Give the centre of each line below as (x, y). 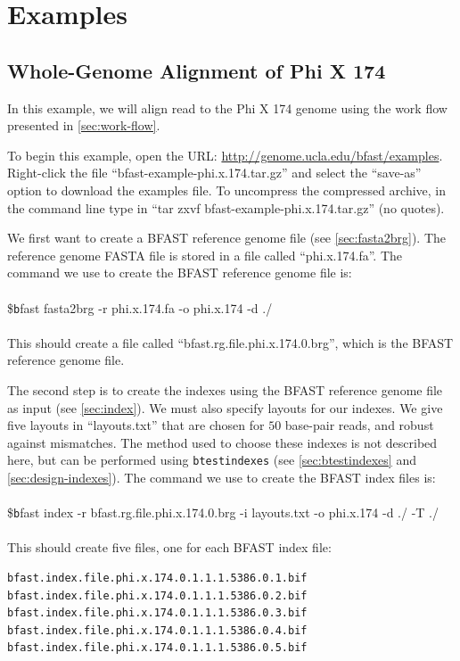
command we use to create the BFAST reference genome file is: (180, 273)
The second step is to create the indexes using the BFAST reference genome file (225, 389)
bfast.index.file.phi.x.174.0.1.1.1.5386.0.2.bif (157, 595)
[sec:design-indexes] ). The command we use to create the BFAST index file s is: (222, 477)
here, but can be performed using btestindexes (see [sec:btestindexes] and (212, 460)
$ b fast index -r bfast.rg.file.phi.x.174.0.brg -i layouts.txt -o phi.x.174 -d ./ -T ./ (223, 512)
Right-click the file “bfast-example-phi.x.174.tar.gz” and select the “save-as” (214, 173)
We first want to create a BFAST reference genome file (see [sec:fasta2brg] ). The (226, 238)
